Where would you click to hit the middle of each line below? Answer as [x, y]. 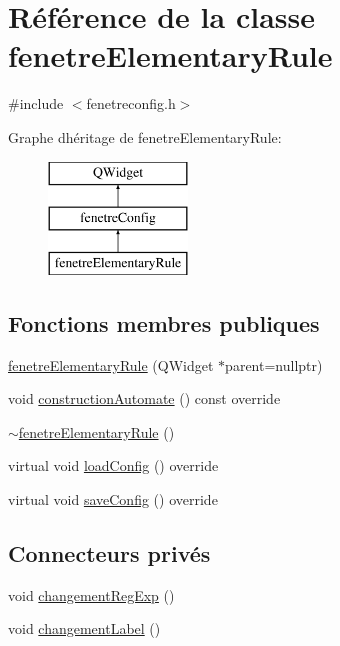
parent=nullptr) [274, 364]
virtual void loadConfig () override [113, 465]
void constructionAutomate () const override [144, 398]
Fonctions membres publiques [164, 322]
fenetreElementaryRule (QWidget [111, 364]
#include [36, 103]
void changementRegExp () [91, 594]
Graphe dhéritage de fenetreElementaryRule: [145, 136]
